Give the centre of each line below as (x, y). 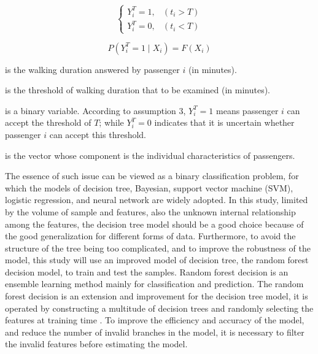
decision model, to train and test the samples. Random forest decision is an (147, 271)
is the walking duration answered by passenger (92, 69)
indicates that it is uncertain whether (224, 122)
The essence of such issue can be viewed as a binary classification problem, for (152, 176)
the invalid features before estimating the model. (96, 344)
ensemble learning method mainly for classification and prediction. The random (154, 284)
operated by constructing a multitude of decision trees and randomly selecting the (159, 308)
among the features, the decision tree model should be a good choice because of (154, 224)
